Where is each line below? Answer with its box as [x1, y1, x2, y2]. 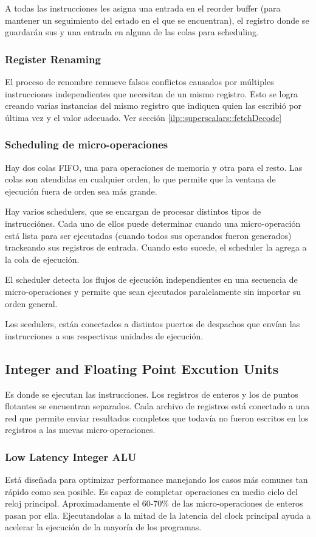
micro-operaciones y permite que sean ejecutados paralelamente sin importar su [5, 285, 301, 297]
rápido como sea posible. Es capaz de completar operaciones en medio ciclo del [5, 485, 298, 497]
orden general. [5, 297, 58, 310]
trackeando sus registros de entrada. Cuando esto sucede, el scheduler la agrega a [5, 241, 307, 254]
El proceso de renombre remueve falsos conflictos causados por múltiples [5, 75, 274, 88]
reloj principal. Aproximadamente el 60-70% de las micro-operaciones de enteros [5, 497, 303, 510]
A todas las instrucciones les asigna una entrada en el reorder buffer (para [5, 2, 281, 14]
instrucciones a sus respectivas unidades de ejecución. [5, 329, 204, 342]
